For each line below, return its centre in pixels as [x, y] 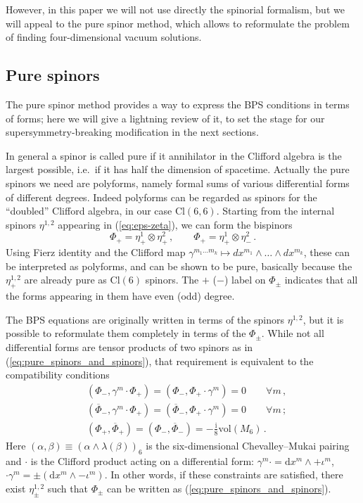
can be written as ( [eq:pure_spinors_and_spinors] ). [219, 488]
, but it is [323, 319]
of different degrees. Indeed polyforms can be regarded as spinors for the [161, 197]
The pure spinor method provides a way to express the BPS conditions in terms [178, 104]
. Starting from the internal [275, 211]
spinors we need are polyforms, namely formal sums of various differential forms [178, 183]
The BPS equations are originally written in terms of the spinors [145, 319]
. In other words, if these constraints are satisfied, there [224, 475]
